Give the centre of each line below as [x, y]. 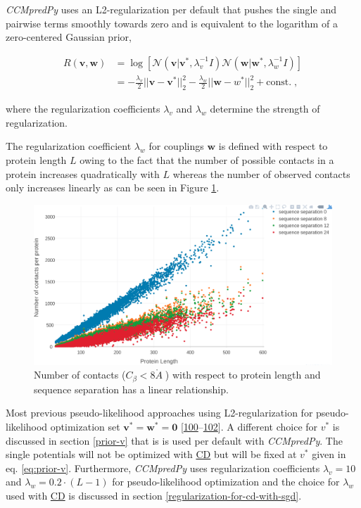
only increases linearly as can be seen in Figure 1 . [113, 188]
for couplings [176, 146]
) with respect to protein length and [243, 375]
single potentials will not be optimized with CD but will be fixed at [151, 454]
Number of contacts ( [80, 375]
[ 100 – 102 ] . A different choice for [249, 427]
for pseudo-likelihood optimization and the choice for [226, 482]
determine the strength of [265, 109]
